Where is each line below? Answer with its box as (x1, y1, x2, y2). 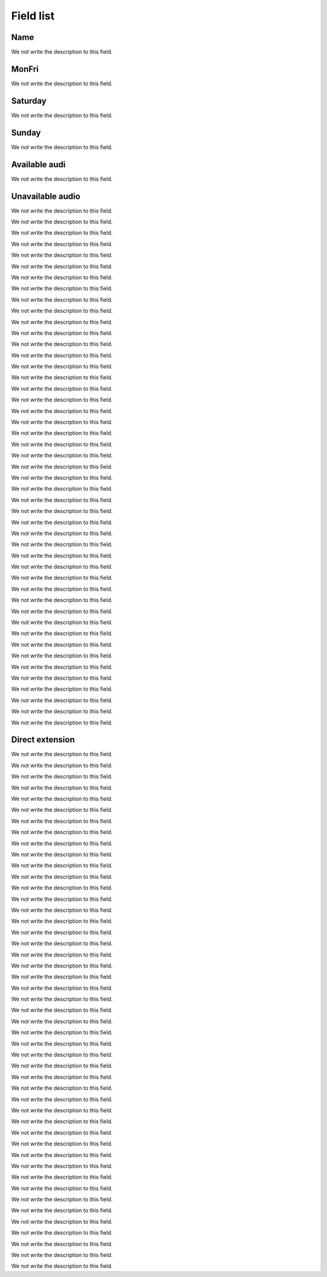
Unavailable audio (11, 191, 81, 201)
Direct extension (11, 735, 75, 745)
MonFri (11, 64, 39, 74)
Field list (11, 9, 54, 22)
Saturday (11, 96, 47, 106)
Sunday (11, 127, 41, 138)
